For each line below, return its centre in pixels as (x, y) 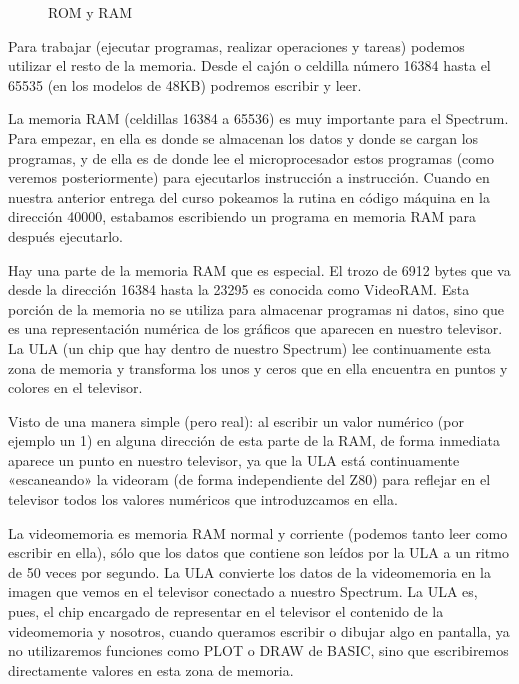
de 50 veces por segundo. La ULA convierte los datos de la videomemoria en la (249, 571)
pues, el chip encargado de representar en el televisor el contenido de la (226, 611)
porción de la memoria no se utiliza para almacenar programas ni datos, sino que (256, 308)
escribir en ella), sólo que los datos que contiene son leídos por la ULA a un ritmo (258, 552)
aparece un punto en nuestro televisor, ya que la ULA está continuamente (234, 459)
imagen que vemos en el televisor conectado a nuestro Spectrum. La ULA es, (243, 591)
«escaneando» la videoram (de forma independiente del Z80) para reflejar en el (249, 479)
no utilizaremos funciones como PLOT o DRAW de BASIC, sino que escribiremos (258, 650)
